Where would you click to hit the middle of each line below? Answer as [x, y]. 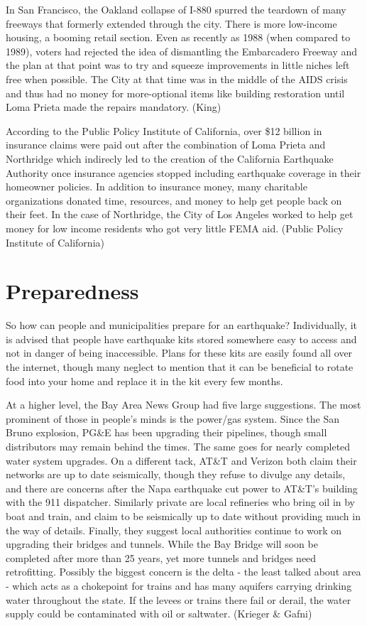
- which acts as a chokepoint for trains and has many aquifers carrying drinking [179, 585]
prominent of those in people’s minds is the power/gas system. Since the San [172, 418]
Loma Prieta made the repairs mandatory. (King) [114, 107]
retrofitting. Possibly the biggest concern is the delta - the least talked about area [183, 572]
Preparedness [72, 291]
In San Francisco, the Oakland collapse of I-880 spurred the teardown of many [176, 9]
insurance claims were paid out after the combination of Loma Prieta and [166, 145]
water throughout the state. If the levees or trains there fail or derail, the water [179, 599]
